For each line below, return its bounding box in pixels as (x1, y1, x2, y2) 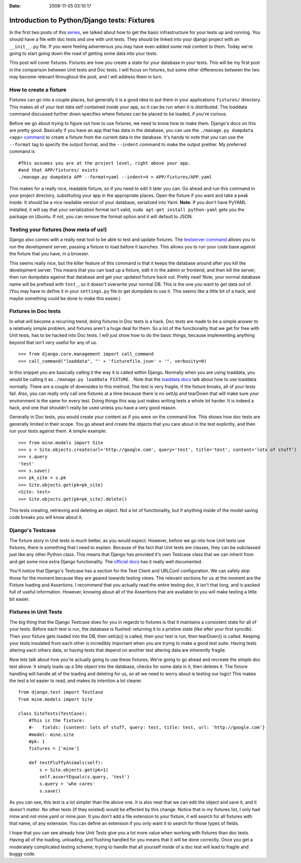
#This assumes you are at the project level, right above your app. (18, 160, 191, 166)
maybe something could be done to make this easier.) (9, 295, 121, 301)
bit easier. (9, 596, 30, 602)
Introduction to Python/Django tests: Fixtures (9, 16, 155, 25)
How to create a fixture (9, 86, 66, 93)
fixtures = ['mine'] (28, 746, 80, 752)
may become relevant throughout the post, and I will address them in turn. (9, 74, 163, 80)
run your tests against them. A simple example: (9, 428, 107, 434)
